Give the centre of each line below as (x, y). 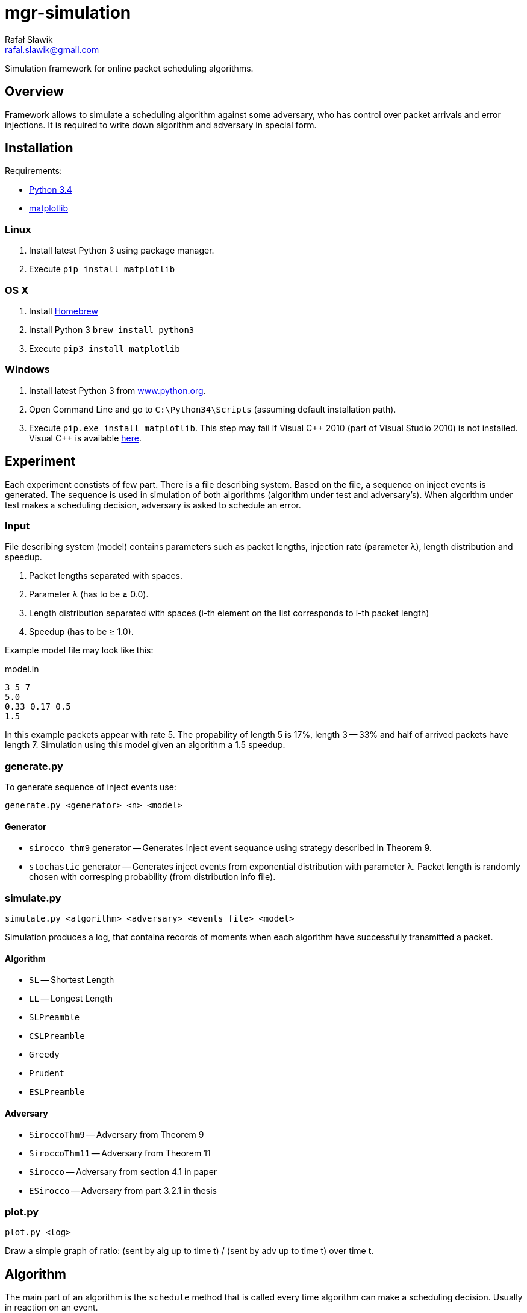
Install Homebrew (64, 311)
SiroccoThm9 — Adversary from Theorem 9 (117, 1135)
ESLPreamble (57, 1092)
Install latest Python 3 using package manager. (122, 251)
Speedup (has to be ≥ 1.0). (81, 632)
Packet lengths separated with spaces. (106, 576)
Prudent (47, 1074)
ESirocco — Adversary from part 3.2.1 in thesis (123, 1191)
